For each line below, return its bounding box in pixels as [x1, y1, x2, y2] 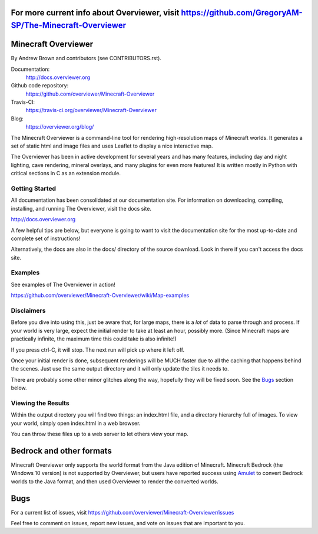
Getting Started [11, 184, 56, 192]
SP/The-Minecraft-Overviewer [11, 21, 127, 31]
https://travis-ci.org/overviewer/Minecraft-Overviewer [25, 107, 157, 114]
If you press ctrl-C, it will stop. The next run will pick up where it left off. [11, 346, 185, 353]
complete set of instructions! [11, 235, 81, 242]
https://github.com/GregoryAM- [181, 8, 303, 18]
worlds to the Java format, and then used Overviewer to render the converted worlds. [11, 478, 219, 485]
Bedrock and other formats [11, 445, 112, 456]
